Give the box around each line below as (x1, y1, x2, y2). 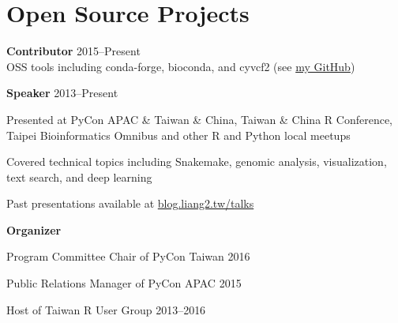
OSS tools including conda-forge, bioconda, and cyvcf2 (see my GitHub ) (6, 58, 355, 74)
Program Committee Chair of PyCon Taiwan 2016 (6, 248, 250, 265)
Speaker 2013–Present (6, 85, 118, 101)
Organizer (6, 221, 62, 238)
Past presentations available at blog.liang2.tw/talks (6, 195, 254, 212)
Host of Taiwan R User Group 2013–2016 (6, 301, 206, 317)
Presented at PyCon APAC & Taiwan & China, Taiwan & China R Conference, (6, 111, 392, 127)
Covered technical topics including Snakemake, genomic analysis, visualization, (6, 153, 387, 170)
